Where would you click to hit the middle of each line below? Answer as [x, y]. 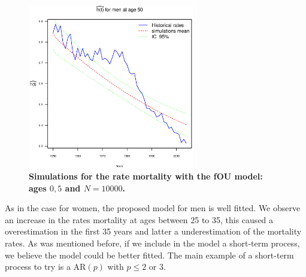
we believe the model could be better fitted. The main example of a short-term [149, 255]
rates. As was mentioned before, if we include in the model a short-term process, [152, 243]
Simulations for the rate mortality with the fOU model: [146, 176]
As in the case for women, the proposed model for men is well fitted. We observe [153, 208]
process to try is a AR [46, 267]
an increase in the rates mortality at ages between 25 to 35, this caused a [139, 219]
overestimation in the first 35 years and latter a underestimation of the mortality [153, 231]
